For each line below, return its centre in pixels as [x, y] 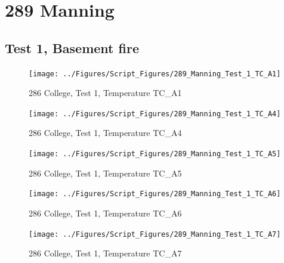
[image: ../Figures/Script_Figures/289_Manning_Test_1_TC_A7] [155, 234]
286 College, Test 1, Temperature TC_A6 [105, 213]
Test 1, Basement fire [72, 47]
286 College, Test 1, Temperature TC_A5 [105, 173]
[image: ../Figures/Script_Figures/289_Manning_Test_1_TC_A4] [155, 114]
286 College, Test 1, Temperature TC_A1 [105, 93]
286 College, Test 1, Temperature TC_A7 [105, 253]
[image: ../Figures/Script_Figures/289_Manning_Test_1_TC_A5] [155, 154]
